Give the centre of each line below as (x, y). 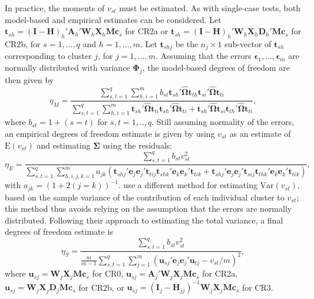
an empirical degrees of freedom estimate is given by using (110, 133)
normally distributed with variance (67, 68)
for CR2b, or (101, 287)
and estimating (64, 145)
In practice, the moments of (55, 8)
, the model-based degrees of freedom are (216, 68)
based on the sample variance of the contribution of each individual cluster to (145, 197)
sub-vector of (248, 43)
